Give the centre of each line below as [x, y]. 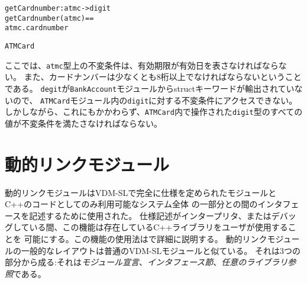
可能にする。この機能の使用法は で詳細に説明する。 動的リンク [146, 238]
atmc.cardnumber [37, 28]
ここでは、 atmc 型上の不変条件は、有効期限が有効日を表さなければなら [142, 65]
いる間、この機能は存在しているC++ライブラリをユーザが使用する [159, 227]
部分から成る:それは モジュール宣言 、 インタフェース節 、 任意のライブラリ [146, 262]
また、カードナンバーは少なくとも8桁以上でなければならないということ [163, 77]
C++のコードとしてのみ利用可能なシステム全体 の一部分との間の [131, 204]
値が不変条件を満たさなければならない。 [83, 123]
